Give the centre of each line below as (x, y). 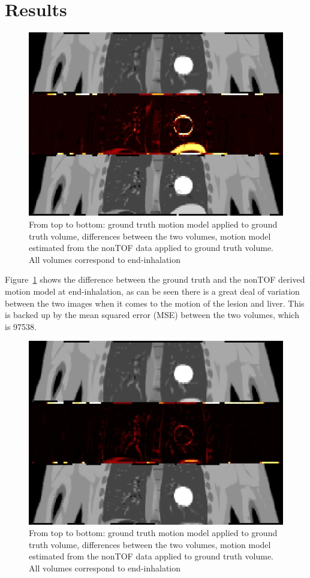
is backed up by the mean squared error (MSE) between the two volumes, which (152, 315)
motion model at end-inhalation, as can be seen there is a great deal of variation (152, 291)
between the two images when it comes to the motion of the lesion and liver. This (155, 303)
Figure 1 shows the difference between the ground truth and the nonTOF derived (155, 279)
